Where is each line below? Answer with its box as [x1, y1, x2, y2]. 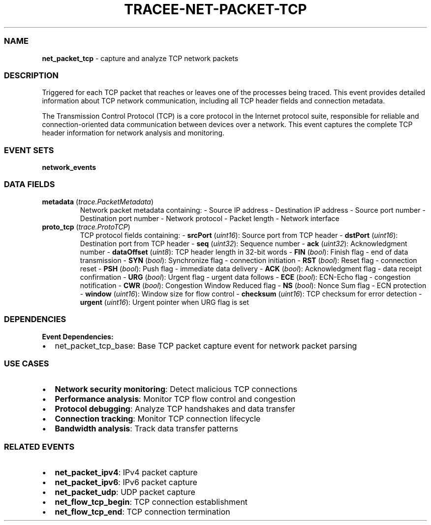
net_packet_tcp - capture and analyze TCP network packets [42, 54, 239, 63]
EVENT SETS [4, 145, 54, 155]
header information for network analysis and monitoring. [42, 129, 225, 137]
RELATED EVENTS [4, 441, 75, 452]
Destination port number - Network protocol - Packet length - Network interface [80, 214, 339, 223]
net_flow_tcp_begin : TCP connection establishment [55, 497, 248, 507]
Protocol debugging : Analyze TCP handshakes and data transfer [55, 404, 295, 414]
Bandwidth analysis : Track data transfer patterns [55, 424, 239, 434]
